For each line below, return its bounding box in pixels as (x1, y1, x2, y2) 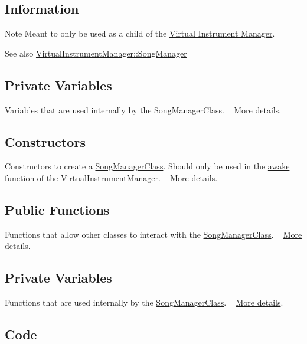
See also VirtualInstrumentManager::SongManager (5, 47, 187, 59)
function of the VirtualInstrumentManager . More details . (5, 171, 218, 184)
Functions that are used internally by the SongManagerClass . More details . (5, 296, 283, 309)
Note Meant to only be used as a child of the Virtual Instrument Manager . (5, 27, 275, 40)
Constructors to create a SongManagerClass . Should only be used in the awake (5, 160, 290, 172)
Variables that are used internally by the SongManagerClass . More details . (5, 103, 282, 116)
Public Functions (5, 200, 110, 218)
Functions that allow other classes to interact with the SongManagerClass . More (5, 228, 302, 240)
